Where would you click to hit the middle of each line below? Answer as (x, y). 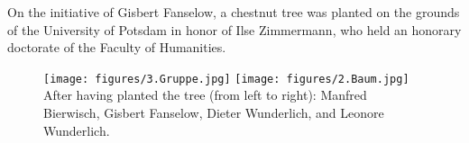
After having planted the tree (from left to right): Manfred (205, 95)
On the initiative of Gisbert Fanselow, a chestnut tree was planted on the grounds (234, 12)
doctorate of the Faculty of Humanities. (117, 47)
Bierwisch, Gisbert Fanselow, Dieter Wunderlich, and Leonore (214, 113)
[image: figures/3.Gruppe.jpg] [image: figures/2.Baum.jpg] (226, 79)
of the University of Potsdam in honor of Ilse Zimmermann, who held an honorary (234, 29)
